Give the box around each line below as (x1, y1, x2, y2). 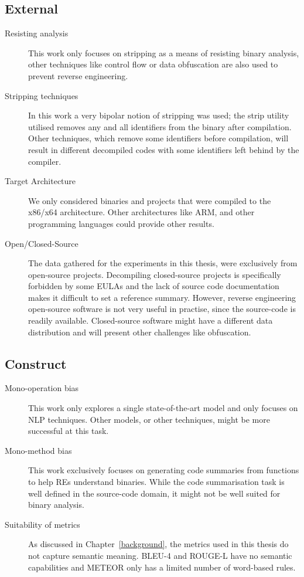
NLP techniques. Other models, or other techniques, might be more (28, 413, 270, 425)
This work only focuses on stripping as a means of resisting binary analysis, (28, 46, 299, 59)
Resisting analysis (5, 27, 69, 39)
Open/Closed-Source (5, 237, 78, 249)
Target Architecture (5, 175, 76, 187)
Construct (5, 354, 67, 372)
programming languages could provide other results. (28, 217, 214, 229)
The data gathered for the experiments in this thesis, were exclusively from (28, 257, 298, 269)
